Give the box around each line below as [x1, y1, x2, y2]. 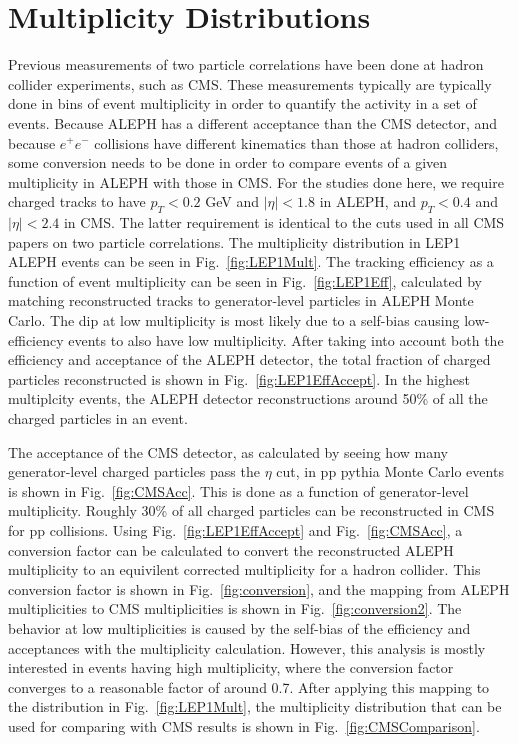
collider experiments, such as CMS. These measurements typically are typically [8, 73, 492, 94]
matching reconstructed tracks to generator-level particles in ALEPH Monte [8, 290, 474, 311]
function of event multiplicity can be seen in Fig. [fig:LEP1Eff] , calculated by [8, 270, 482, 291]
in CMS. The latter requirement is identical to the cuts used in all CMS [63, 212, 505, 233]
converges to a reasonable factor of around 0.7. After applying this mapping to [8, 676, 490, 697]
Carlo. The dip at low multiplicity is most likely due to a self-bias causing [8, 310, 460, 331]
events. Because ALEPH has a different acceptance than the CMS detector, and [8, 112, 498, 133]
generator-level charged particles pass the [8, 461, 260, 482]
